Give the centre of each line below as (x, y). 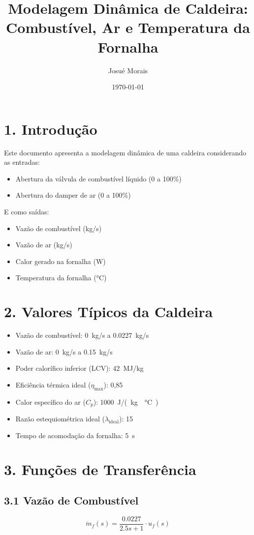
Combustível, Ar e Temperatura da (128, 27)
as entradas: (22, 162)
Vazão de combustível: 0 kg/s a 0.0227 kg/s (82, 335)
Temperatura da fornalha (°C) (61, 278)
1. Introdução (51, 129)
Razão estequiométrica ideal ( (60, 419)
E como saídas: (27, 211)
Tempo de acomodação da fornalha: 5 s (75, 435)
